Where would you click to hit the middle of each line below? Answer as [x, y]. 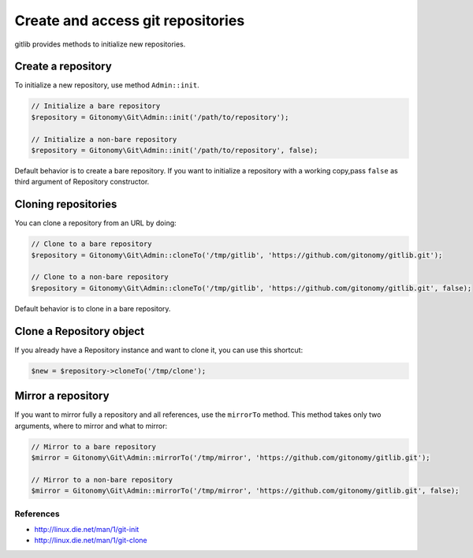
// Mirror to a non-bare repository [102, 480]
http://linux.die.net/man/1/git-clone [91, 541]
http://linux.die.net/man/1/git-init [87, 529]
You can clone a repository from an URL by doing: [95, 223]
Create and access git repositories [130, 20]
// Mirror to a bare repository [94, 446]
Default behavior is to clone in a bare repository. [93, 308]
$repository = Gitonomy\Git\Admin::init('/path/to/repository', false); [175, 150]
